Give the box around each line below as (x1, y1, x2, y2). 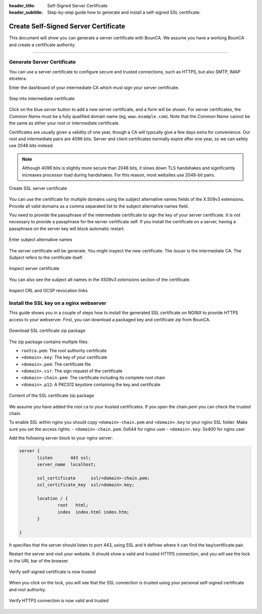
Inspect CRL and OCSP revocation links (9, 288, 88, 294)
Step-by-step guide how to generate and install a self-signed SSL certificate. (47, 10, 201, 16)
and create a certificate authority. (9, 42, 76, 48)
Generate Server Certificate (9, 59, 76, 66)
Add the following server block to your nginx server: (9, 435, 113, 441)
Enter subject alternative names (9, 237, 73, 243)
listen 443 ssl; (37, 455, 91, 461)
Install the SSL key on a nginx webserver (9, 299, 107, 306)
